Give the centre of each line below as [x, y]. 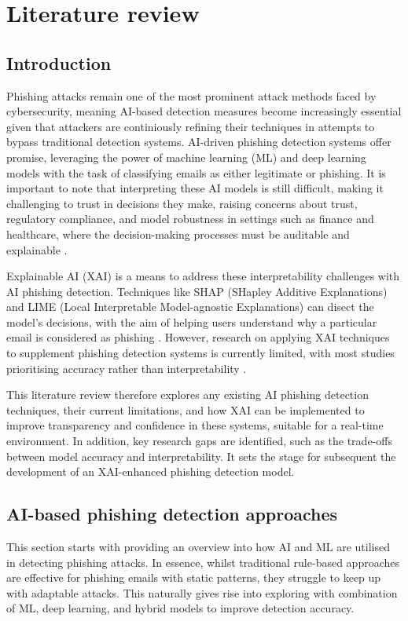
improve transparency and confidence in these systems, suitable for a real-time [195, 425]
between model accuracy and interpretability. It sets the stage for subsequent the [201, 456]
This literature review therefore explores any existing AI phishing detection [187, 395]
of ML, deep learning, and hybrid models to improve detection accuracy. [180, 608]
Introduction [59, 62]
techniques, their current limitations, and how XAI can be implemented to [186, 409]
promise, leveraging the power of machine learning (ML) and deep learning [186, 157]
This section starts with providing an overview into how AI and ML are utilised [198, 547]
